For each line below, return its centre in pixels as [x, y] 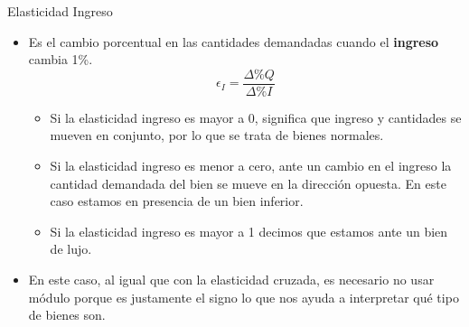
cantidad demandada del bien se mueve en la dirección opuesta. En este [248, 183]
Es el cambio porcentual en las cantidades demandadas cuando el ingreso [234, 41]
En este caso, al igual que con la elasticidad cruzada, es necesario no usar [231, 279]
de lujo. [71, 249]
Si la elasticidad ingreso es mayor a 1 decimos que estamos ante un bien [249, 231]
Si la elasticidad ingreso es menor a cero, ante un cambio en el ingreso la [251, 166]
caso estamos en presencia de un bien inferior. [177, 201]
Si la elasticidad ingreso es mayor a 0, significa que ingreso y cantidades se [256, 117]
